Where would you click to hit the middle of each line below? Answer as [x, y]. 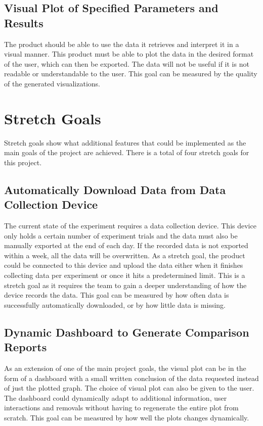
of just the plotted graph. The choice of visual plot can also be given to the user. [129, 388]
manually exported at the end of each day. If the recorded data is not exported [126, 245]
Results [24, 22]
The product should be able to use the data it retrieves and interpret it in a [122, 44]
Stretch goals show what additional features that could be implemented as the [125, 142]
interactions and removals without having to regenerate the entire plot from [121, 408]
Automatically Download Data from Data [115, 189]
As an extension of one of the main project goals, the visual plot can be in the [125, 368]
